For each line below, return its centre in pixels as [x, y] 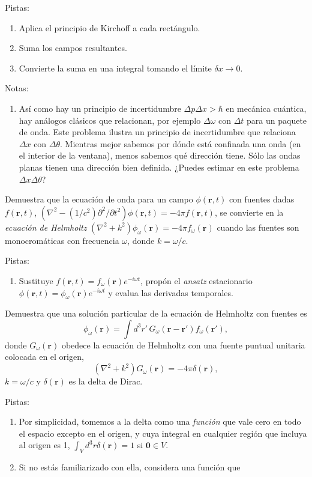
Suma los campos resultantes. [73, 48]
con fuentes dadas [262, 199]
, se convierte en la [249, 212]
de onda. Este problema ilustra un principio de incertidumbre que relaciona [157, 132]
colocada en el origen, [44, 357]
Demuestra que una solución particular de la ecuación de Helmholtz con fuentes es [156, 313]
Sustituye [36, 280]
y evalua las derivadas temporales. [171, 292]
